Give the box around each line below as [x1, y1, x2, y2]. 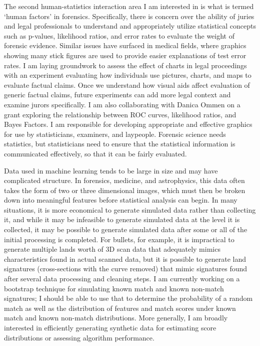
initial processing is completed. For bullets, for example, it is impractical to [4, 234, 234, 244]
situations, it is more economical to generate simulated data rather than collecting [4, 204, 256, 215]
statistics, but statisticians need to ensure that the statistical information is [4, 138, 235, 149]
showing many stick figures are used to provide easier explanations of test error [4, 50, 246, 60]
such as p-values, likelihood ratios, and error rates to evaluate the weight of [4, 30, 235, 41]
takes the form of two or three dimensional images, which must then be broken [4, 185, 245, 195]
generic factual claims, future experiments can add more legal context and [4, 89, 231, 100]
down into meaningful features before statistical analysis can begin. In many [4, 195, 237, 205]
